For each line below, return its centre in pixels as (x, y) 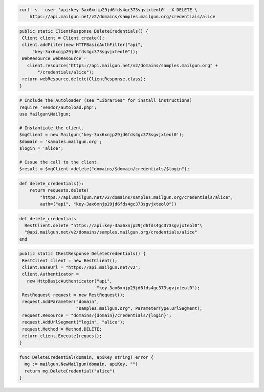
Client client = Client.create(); (63, 38)
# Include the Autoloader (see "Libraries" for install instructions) (106, 101)
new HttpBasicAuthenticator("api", (70, 281)
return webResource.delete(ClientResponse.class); (84, 79)
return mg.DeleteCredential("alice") (70, 371)
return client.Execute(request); (62, 336)
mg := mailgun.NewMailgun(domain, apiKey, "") (81, 364)
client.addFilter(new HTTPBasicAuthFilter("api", (83, 45)
